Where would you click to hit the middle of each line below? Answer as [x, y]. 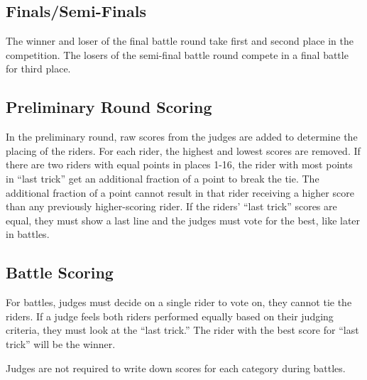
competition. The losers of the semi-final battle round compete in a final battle [177, 54]
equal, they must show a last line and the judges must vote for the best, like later [183, 220]
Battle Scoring [60, 272]
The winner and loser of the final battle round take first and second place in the [180, 41]
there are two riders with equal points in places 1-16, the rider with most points [179, 164]
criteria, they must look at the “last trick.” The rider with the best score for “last [182, 330]
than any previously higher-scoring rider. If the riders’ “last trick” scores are [171, 206]
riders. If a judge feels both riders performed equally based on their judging [170, 316]
